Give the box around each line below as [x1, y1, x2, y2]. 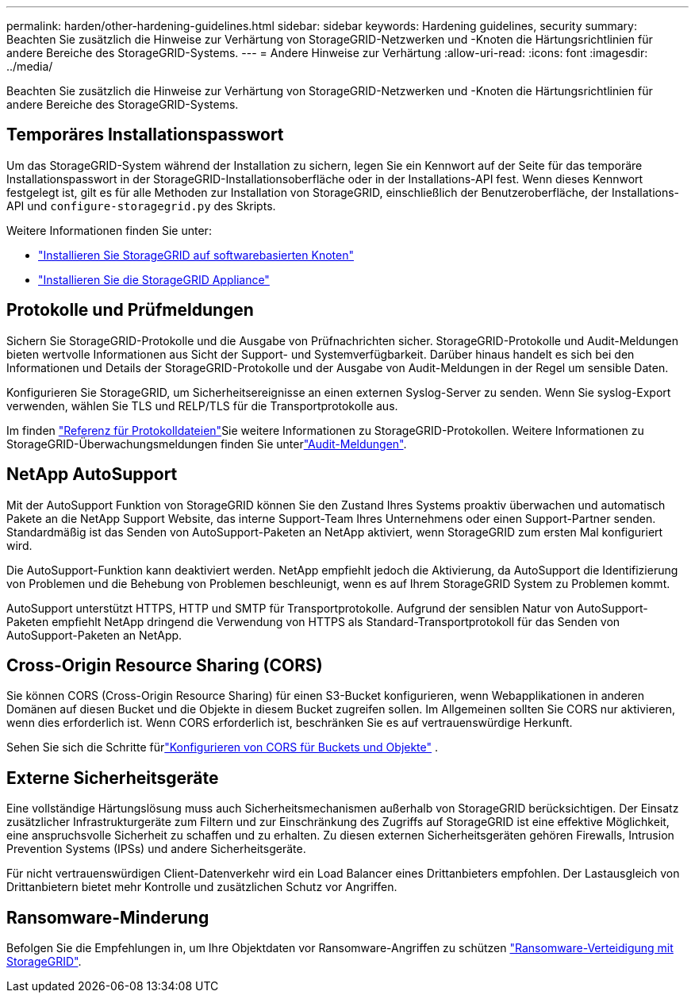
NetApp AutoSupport [6, 464, 178, 485]
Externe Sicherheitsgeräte [6, 767, 219, 788]
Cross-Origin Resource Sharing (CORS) [6, 655, 323, 675]
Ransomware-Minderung [6, 907, 209, 928]
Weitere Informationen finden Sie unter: [6, 223, 212, 237]
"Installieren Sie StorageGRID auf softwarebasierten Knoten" [38, 248, 354, 262]
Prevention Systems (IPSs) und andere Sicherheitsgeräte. [6, 842, 306, 856]
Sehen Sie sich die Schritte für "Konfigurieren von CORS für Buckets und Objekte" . [6, 740, 439, 755]
